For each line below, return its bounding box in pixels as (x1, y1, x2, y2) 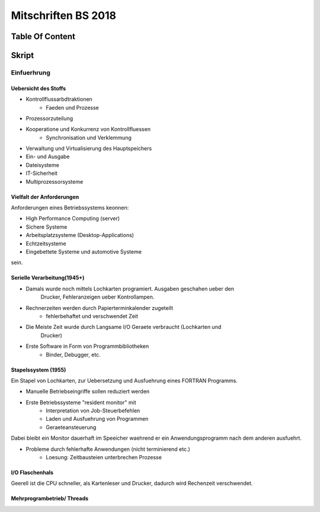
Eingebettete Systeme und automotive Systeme (25, 248, 142, 255)
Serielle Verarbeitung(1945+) (11, 274, 85, 281)
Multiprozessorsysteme (25, 178, 84, 185)
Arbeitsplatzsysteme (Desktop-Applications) (25, 232, 135, 239)
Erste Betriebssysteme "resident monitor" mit (25, 399, 136, 406)
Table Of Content (11, 31, 75, 41)
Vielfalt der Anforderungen (11, 193, 79, 200)
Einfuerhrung (11, 68, 50, 76)
